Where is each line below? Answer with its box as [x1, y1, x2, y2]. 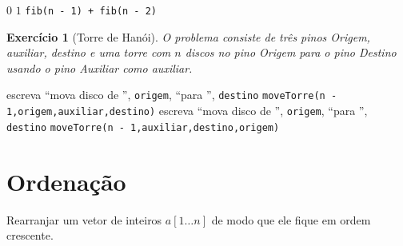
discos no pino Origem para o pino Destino [185, 44, 397, 61]
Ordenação [6, 165, 126, 197]
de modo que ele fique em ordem [211, 211, 371, 228]
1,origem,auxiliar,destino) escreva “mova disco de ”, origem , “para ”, [6, 102, 368, 119]
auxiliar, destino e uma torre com [6, 44, 171, 61]
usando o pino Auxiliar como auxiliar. [6, 59, 193, 76]
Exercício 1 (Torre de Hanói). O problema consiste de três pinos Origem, [6, 28, 370, 45]
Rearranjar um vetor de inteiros [6, 211, 162, 228]
